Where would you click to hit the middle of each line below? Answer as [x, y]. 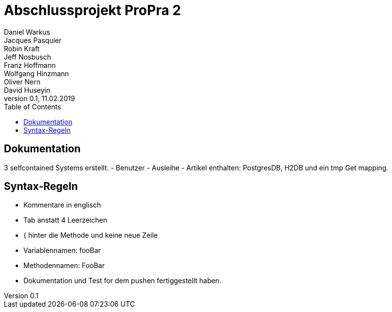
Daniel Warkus [27, 32]
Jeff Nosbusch [28, 57]
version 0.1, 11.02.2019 [39, 98]
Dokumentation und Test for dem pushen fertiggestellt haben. [122, 281]
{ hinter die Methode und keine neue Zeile [91, 235]
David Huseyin [27, 90]
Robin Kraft [22, 48]
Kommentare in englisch [62, 205]
